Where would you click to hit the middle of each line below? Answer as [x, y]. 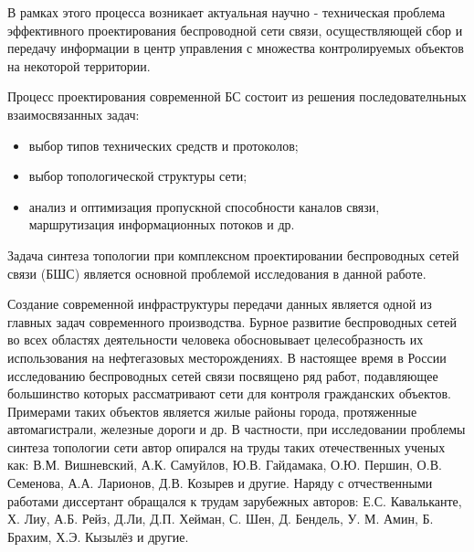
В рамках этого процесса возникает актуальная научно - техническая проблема [226, 12]
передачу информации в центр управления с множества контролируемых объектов [236, 48]
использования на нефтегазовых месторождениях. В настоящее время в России [227, 357]
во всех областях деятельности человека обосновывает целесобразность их [216, 340]
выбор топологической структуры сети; [138, 176]
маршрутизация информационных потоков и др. [162, 224]
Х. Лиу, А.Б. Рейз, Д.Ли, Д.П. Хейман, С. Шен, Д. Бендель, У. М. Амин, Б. [221, 519]
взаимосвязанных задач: [74, 114]
